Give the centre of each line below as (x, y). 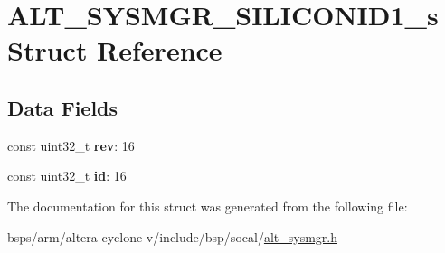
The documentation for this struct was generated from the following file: (208, 206)
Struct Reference (115, 50)
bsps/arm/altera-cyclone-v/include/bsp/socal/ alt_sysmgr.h (172, 236)
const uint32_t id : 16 (67, 176)
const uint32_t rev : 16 (71, 145)
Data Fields (63, 107)
